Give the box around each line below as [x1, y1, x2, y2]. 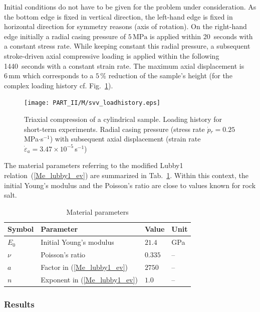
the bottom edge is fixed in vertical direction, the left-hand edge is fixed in [4, 11, 233, 22]
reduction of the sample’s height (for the [108, 70, 232, 81]
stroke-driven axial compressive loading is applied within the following [4, 50, 219, 61]
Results [4, 297, 35, 310]
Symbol [8, 224, 34, 234]
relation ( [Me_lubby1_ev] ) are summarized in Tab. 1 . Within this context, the [4, 170, 249, 180]
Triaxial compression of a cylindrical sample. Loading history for [24, 114, 222, 124]
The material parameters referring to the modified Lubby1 [4, 160, 183, 171]
